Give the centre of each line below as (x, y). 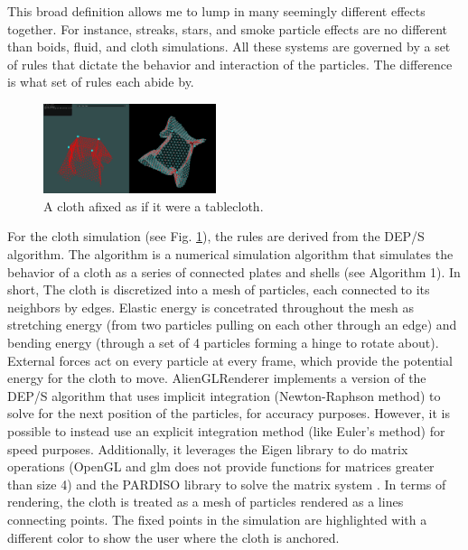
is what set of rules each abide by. (101, 82)
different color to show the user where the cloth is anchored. (173, 537)
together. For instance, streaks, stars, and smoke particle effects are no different (228, 28)
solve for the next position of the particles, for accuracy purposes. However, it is (229, 413)
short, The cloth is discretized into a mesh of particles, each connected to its (219, 289)
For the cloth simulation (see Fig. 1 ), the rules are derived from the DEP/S (216, 236)
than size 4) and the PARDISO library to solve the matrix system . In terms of (227, 484)
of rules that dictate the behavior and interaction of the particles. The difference (230, 64)
